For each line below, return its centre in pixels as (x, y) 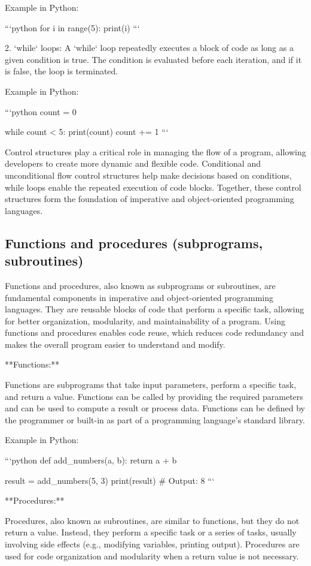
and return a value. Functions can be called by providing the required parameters (154, 396)
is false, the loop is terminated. (62, 71)
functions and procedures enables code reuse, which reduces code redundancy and (154, 332)
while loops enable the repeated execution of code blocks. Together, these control (153, 187)
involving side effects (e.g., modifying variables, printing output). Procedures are (152, 544)
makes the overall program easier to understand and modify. (115, 344)
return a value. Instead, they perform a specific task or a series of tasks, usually (151, 532)
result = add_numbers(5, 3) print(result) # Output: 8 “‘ (110, 480)
